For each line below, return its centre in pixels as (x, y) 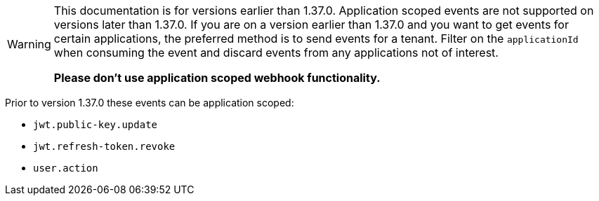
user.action (66, 168)
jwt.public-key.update (96, 125)
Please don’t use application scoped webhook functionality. (217, 78)
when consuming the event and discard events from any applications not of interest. (276, 53)
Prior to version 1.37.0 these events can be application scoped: (150, 103)
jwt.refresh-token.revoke (104, 146)
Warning (29, 44)
